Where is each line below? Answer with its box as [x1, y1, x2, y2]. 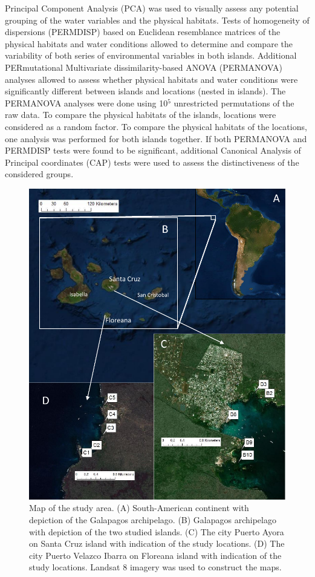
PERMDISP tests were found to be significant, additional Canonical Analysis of [5, 144, 301, 157]
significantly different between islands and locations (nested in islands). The [5, 85, 286, 97]
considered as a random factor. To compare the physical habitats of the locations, [5, 120, 307, 132]
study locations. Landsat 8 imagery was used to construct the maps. [29, 561, 282, 573]
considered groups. [5, 168, 74, 180]
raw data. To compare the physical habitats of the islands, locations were [5, 108, 276, 121]
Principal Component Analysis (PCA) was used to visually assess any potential [5, 2, 299, 14]
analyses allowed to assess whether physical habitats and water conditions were [5, 73, 298, 85]
